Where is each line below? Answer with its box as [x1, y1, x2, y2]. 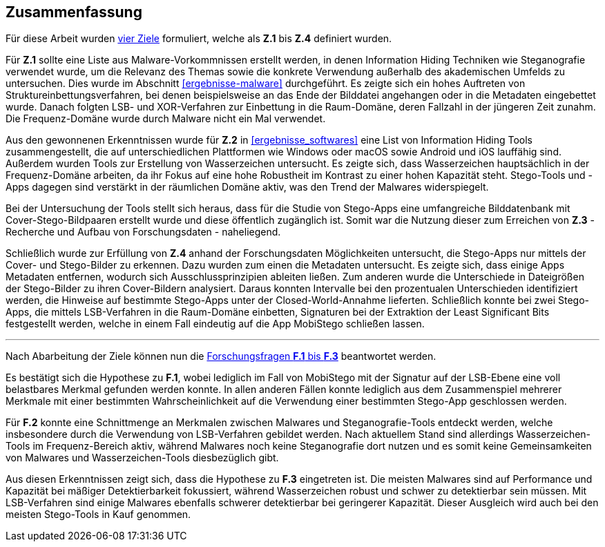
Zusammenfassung [6, 3, 142, 21]
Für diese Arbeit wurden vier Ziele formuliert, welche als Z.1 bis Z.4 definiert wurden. [6, 32, 392, 45]
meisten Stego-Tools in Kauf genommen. [6, 508, 191, 521]
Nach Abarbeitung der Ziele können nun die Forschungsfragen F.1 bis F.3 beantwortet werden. [6, 350, 436, 363]
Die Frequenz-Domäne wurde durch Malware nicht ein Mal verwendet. [6, 113, 326, 125]
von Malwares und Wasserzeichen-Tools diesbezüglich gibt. [6, 452, 279, 464]
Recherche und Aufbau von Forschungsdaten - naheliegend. [6, 226, 281, 238]
